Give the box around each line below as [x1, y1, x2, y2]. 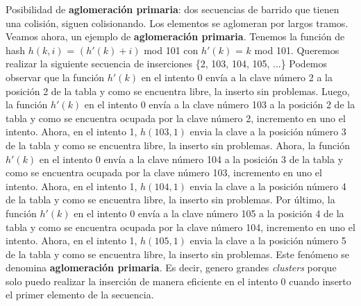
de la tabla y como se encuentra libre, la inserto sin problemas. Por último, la [6, 192, 335, 207]
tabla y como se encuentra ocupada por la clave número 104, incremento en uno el [6, 219, 355, 234]
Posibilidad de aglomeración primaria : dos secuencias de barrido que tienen [6, 2, 339, 16]
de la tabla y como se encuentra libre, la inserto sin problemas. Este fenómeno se [6, 246, 350, 261]
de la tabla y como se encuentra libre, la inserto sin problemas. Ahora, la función [6, 137, 350, 152]
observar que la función [6, 69, 105, 84]
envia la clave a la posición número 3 [190, 124, 346, 139]
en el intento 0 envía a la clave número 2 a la [141, 69, 333, 84]
